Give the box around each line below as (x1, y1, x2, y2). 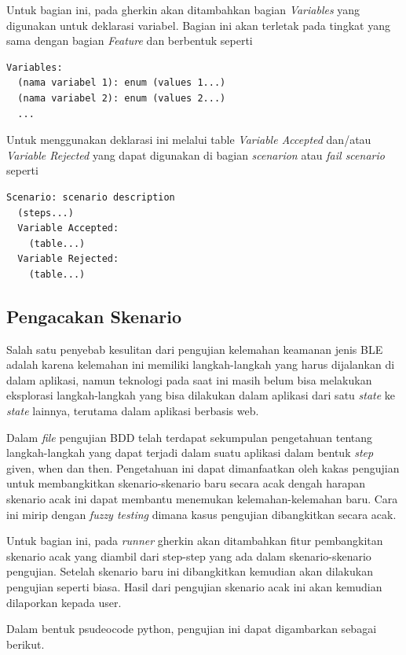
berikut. (6, 635, 45, 652)
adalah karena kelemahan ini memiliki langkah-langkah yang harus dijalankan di (6, 356, 395, 373)
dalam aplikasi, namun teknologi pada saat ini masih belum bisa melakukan (6, 371, 372, 388)
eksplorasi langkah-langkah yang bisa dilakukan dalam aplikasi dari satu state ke (6, 387, 396, 403)
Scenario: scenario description (6, 191, 175, 203)
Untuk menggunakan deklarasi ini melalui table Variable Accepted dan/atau (6, 131, 371, 148)
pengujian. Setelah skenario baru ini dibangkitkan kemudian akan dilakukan (6, 563, 373, 580)
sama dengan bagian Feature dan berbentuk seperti (6, 32, 253, 49)
